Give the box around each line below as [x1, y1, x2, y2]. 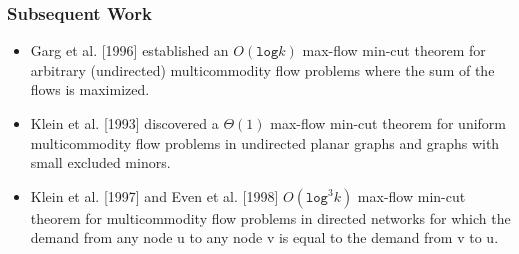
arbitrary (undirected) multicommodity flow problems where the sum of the [30, 59, 495, 80]
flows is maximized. [30, 79, 150, 100]
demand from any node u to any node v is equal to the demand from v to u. [30, 227, 499, 248]
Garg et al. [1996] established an [30, 40, 229, 61]
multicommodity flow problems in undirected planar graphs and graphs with [30, 132, 500, 153]
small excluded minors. [30, 152, 171, 173]
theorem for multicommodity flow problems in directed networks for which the [30, 207, 511, 228]
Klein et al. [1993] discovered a [30, 113, 219, 133]
